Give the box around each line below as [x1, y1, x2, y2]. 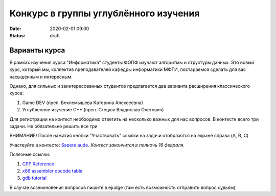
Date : [9, 26, 21, 32]
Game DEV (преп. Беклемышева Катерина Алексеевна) [22, 100, 143, 106]
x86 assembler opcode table [22, 167, 83, 174]
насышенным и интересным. [9, 73, 73, 80]
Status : [9, 32, 26, 38]
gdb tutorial [22, 175, 47, 181]
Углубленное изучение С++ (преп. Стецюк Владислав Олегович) [22, 107, 164, 113]
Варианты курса [9, 46, 65, 55]
